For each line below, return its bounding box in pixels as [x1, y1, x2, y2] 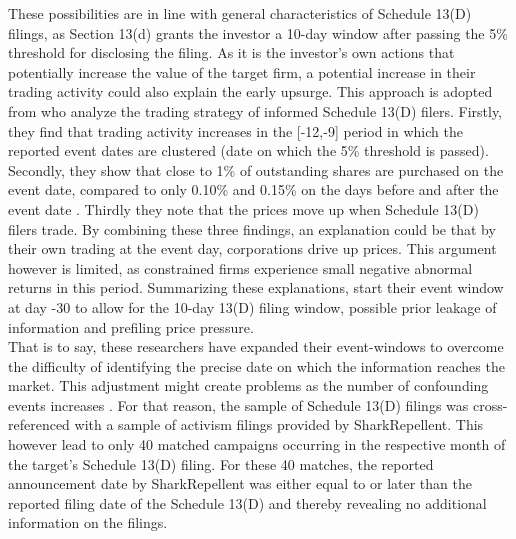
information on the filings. [8, 512, 168, 533]
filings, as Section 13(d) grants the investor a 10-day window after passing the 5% [8, 22, 508, 43]
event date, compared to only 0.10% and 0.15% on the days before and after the [8, 179, 499, 200]
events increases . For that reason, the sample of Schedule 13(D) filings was [8, 394, 469, 415]
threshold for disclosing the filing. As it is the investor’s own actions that [8, 42, 455, 63]
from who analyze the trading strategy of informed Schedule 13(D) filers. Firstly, [8, 100, 503, 121]
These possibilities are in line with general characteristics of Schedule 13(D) [8, 3, 472, 23]
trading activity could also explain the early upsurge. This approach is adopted [8, 81, 493, 102]
